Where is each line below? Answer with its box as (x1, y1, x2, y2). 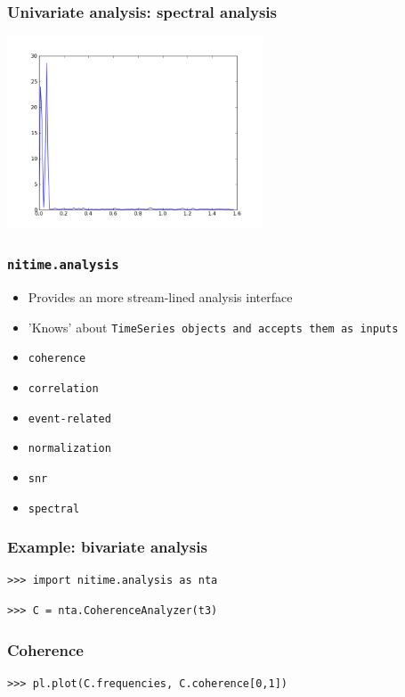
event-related (28, 412, 111, 425)
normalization (28, 442, 111, 455)
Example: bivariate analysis (7, 536, 207, 558)
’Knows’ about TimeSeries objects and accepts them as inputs (28, 317, 399, 336)
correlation (28, 381, 99, 395)
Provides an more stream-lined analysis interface (28, 288, 293, 307)
